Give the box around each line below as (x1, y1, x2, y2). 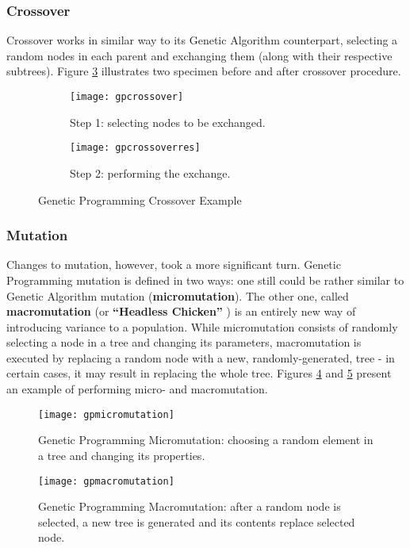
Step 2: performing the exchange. (70, 164, 231, 181)
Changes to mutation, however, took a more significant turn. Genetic (6, 256, 341, 273)
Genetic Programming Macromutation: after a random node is (38, 498, 341, 515)
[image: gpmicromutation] (38, 408, 174, 420)
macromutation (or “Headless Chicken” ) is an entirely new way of (6, 303, 356, 320)
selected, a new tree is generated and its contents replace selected (38, 513, 355, 530)
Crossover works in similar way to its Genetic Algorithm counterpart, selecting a (6, 32, 398, 48)
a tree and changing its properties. (38, 446, 205, 463)
